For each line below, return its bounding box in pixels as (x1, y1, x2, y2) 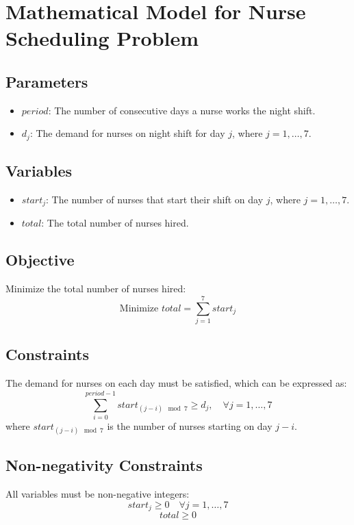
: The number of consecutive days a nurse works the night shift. (48, 103, 316, 117)
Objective (5, 249, 75, 270)
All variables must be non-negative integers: (5, 487, 190, 501)
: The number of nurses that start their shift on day (46, 192, 264, 207)
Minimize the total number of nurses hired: (5, 281, 186, 296)
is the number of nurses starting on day (107, 418, 273, 433)
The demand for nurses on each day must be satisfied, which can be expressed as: (5, 376, 347, 390)
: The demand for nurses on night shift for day (29, 126, 225, 140)
